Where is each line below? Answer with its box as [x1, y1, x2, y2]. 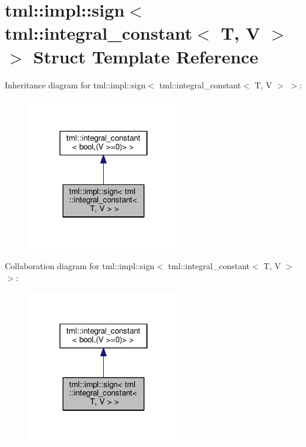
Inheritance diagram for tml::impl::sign [5, 78, 146, 91]
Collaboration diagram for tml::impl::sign [5, 260, 155, 272]
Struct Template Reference [33, 44, 259, 68]
